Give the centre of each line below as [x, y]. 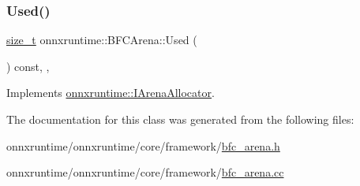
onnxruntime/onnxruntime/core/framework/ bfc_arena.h [143, 145]
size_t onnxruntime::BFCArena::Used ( [102, 40]
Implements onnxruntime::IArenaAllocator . [111, 93]
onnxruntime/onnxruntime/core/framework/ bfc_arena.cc [145, 172]
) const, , [28, 66]
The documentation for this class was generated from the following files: [180, 119]
